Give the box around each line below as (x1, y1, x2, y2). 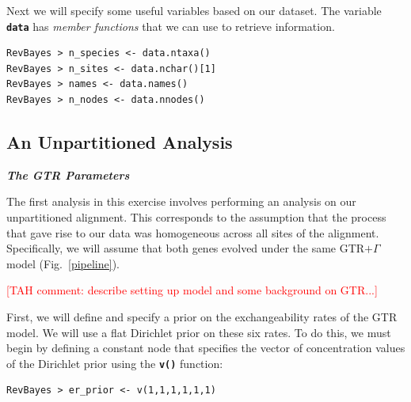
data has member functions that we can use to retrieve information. (6, 17, 335, 34)
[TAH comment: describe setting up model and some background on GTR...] (6, 282, 378, 298)
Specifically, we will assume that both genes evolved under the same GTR (6, 240, 365, 256)
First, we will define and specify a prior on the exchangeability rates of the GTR (6, 308, 398, 324)
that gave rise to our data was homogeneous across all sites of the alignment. (6, 224, 379, 241)
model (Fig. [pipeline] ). (6, 255, 120, 271)
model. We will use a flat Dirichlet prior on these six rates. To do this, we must (6, 324, 391, 340)
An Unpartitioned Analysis (6, 130, 233, 154)
